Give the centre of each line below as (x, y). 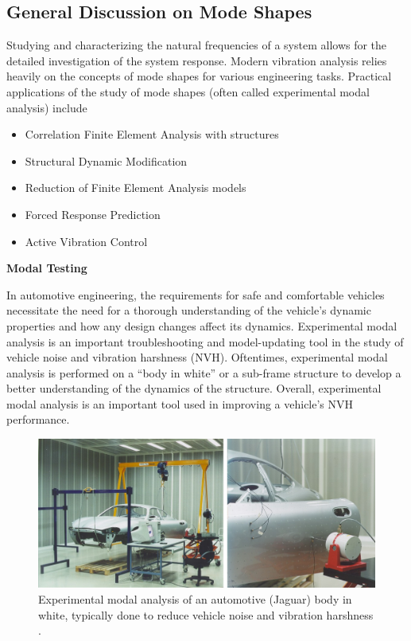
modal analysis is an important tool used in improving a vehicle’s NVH (180, 403)
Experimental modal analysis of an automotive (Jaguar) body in (195, 599)
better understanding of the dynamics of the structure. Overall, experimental (194, 388)
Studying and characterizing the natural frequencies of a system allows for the (197, 45)
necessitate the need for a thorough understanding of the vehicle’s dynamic (189, 310)
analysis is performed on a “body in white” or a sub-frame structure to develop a (204, 372)
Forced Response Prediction (93, 214)
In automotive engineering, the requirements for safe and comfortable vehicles (196, 294)
